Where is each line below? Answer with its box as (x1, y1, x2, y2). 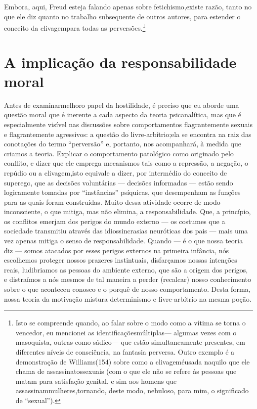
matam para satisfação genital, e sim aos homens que (15, 375, 177, 386)
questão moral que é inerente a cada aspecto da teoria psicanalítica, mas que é (4, 109, 241, 120)
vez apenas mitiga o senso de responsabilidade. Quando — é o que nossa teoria (4, 235, 243, 246)
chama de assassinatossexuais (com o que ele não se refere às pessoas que (15, 366, 237, 376)
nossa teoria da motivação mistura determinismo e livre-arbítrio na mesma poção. (4, 293, 252, 304)
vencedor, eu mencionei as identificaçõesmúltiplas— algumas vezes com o (15, 327, 237, 337)
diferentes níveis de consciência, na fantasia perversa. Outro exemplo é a (15, 347, 235, 357)
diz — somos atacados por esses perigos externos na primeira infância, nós (4, 245, 229, 255)
